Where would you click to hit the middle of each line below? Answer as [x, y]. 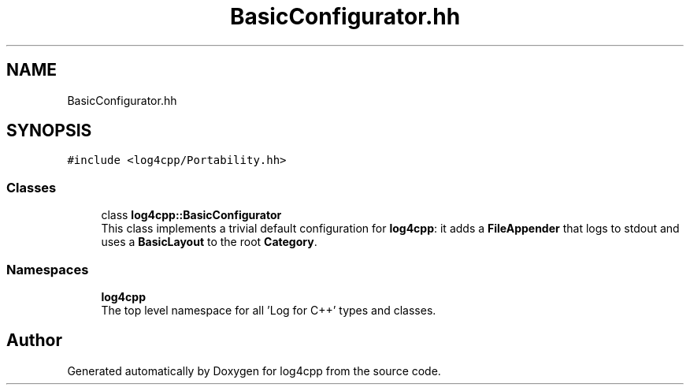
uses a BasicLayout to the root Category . [209, 242]
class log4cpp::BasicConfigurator [191, 215]
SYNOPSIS [49, 131]
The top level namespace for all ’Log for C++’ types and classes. [269, 310]
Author [34, 341]
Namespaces [48, 269]
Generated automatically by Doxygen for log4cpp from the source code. [254, 371]
